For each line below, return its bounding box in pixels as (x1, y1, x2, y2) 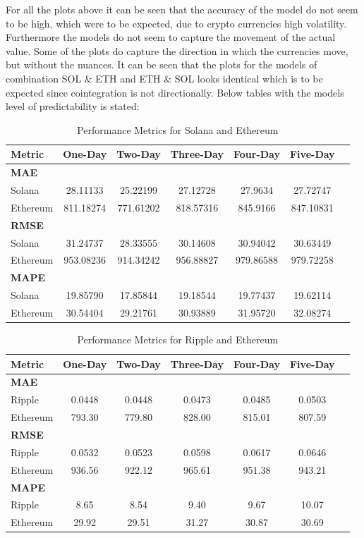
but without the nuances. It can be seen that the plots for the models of (6, 57, 317, 72)
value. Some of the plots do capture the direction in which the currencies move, (6, 43, 348, 58)
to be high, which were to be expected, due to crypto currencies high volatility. (6, 16, 347, 30)
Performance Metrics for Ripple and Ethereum (77, 332, 279, 347)
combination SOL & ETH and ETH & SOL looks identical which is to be (6, 71, 323, 85)
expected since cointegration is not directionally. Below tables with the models (6, 85, 344, 99)
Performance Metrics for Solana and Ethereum (77, 122, 279, 137)
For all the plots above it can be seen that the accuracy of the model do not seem (6, 2, 358, 16)
